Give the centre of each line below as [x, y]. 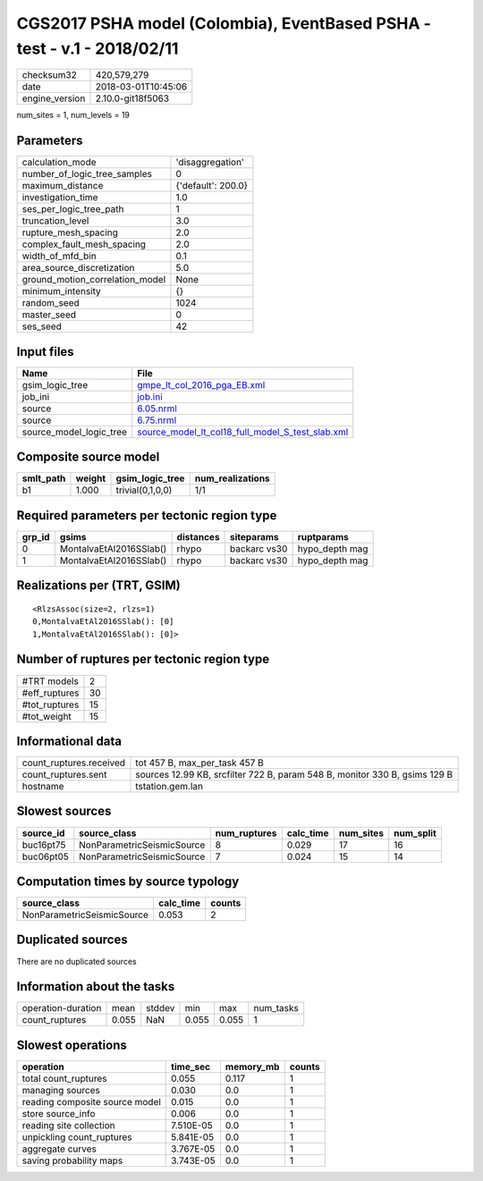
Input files [46, 352]
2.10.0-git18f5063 [132, 98]
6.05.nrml [157, 409]
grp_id [36, 536]
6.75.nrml [157, 420]
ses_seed [42, 326]
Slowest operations [72, 1045]
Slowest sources [64, 811]
